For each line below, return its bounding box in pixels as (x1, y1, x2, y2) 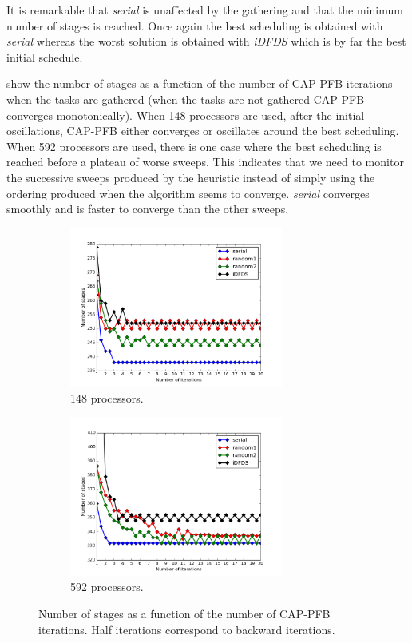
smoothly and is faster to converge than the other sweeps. (6, 200, 289, 217)
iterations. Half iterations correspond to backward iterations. (38, 621, 335, 637)
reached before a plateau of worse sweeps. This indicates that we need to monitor (6, 153, 404, 170)
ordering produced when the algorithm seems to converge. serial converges (6, 185, 370, 201)
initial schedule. (6, 48, 83, 65)
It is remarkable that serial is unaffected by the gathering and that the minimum (6, 2, 403, 18)
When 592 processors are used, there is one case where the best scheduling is (6, 137, 382, 154)
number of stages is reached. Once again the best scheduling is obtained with (6, 17, 383, 34)
